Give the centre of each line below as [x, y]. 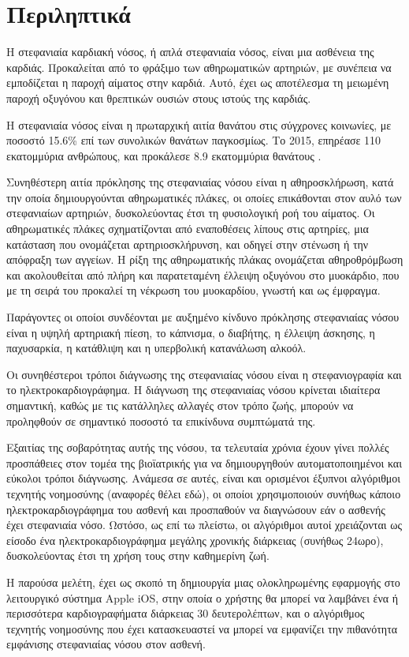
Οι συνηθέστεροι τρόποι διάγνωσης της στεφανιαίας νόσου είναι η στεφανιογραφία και [204, 374]
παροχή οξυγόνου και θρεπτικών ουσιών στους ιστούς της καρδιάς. [159, 98]
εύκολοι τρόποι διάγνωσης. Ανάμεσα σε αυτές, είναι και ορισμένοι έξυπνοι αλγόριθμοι [204, 478]
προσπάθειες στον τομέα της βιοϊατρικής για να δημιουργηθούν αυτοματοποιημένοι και [204, 462]
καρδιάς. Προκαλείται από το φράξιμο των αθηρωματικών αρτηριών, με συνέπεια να [199, 67]
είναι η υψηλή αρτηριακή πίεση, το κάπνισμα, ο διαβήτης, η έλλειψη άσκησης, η [191, 332]
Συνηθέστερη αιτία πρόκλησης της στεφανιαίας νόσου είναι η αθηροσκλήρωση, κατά [200, 182]
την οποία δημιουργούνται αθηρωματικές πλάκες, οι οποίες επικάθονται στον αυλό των [204, 197]
